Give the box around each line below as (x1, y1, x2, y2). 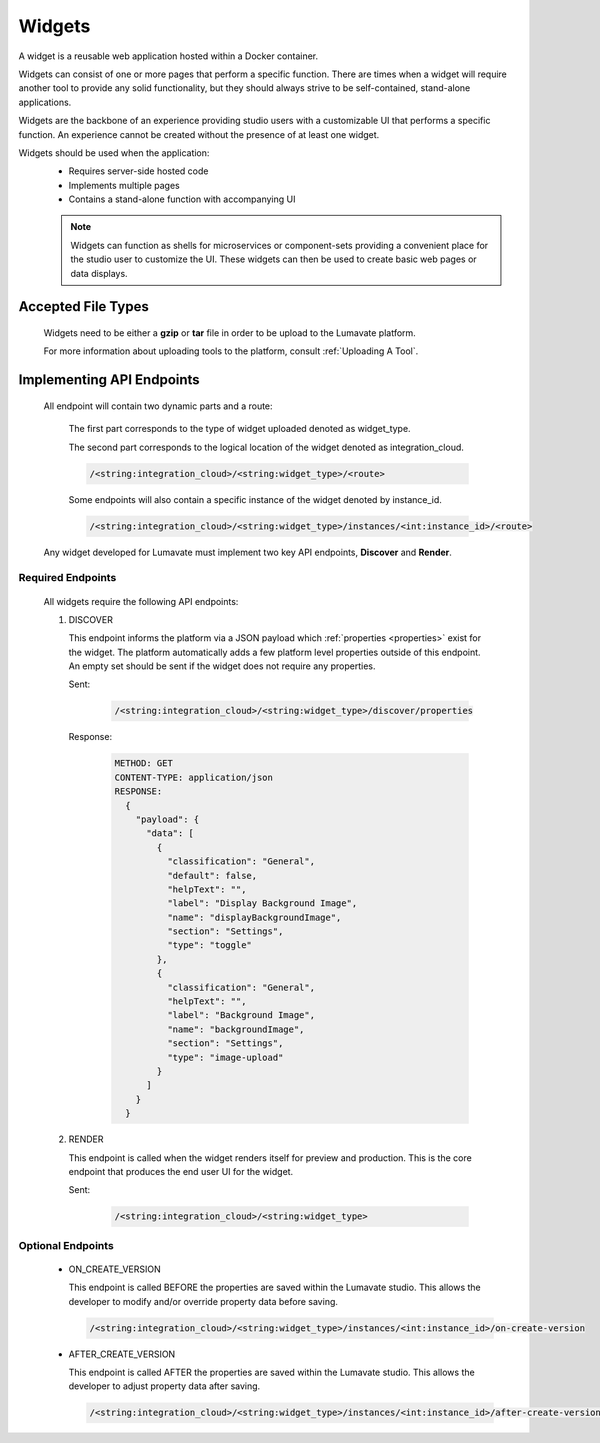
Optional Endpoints (18, 1238, 114, 1252)
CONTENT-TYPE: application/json (114, 771, 274, 783)
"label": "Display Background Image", (166, 898, 358, 909)
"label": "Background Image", (166, 1010, 315, 1021)
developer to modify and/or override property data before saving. (68, 1295, 339, 1307)
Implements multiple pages (68, 179, 180, 191)
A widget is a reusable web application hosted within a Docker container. (18, 50, 319, 62)
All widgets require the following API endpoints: (43, 595, 239, 607)
